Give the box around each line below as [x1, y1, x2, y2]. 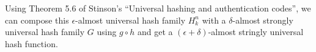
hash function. [5, 37, 58, 50]
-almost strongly [232, 13, 293, 26]
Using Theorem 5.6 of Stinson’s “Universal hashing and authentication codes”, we [5, 2, 311, 14]
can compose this [5, 13, 69, 26]
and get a [137, 25, 173, 38]
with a [202, 13, 226, 26]
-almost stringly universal [208, 25, 304, 38]
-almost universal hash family [75, 13, 186, 26]
